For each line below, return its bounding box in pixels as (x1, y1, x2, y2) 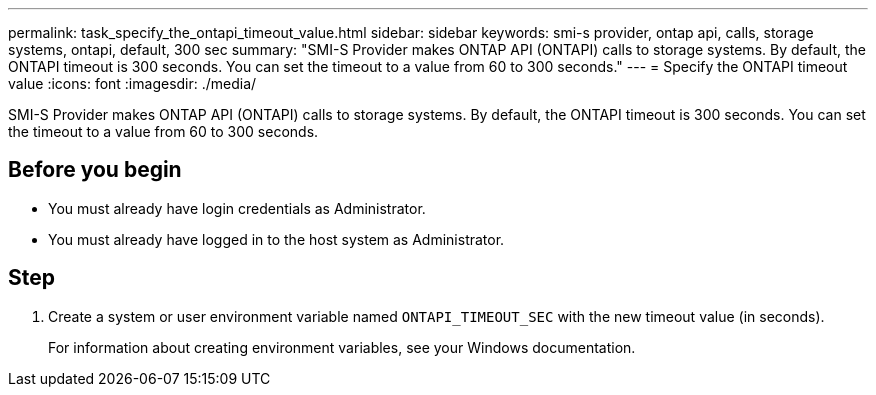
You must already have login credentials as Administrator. (48, 199, 426, 217)
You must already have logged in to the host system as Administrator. (48, 230, 505, 248)
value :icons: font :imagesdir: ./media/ (8, 75, 257, 92)
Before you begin (8, 157, 182, 183)
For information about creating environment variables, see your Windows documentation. (48, 338, 636, 356)
